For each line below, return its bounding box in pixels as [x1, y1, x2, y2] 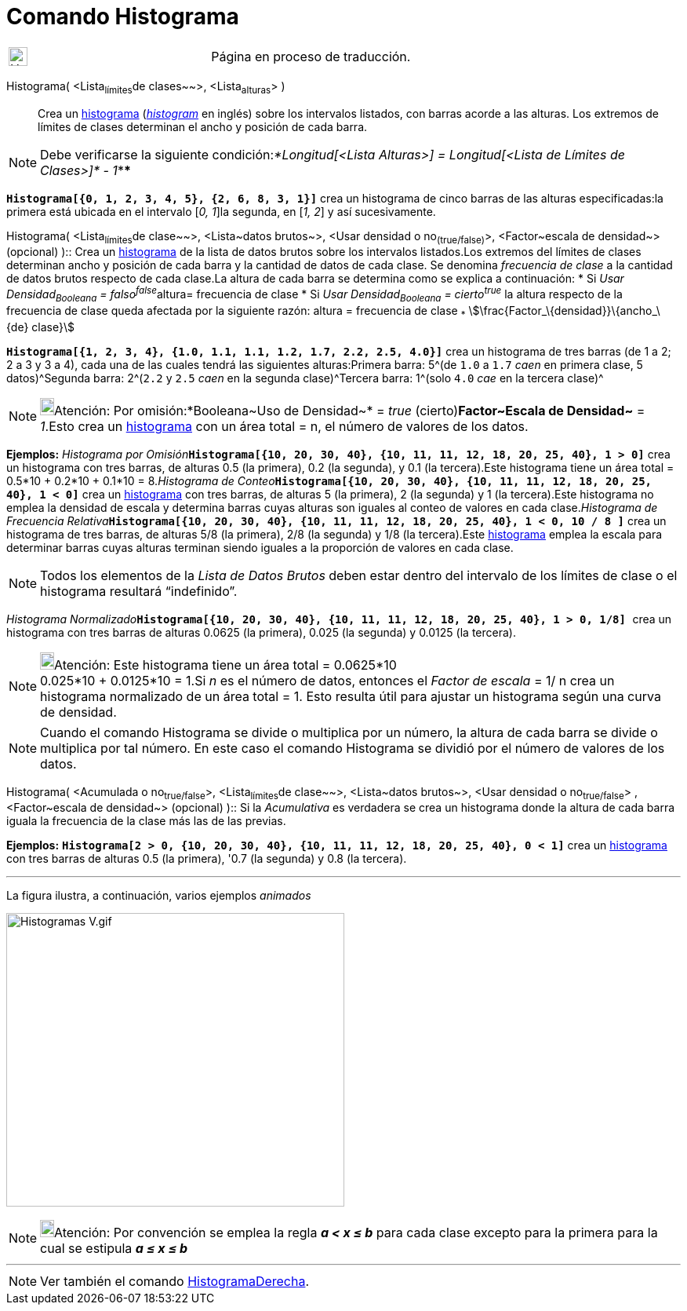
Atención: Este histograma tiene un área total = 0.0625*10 [54, 656, 397, 673]
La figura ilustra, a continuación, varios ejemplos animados [6, 889, 311, 903]
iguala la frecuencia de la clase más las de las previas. [6, 814, 286, 828]
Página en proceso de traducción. [211, 48, 411, 64]
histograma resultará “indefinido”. [40, 582, 238, 599]
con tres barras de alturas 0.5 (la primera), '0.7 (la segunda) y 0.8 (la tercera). [6, 852, 407, 866]
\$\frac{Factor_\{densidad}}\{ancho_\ [468, 303, 660, 317]
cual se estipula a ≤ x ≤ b [40, 1240, 188, 1257]
